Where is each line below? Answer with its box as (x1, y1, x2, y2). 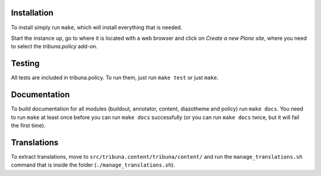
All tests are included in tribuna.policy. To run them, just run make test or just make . (11, 74, 219, 81)
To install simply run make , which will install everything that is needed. (11, 24, 182, 31)
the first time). (11, 122, 46, 129)
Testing (11, 58, 40, 68)
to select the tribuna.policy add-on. (11, 43, 97, 50)
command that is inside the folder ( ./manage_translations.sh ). (11, 161, 175, 169)
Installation (11, 8, 53, 18)
